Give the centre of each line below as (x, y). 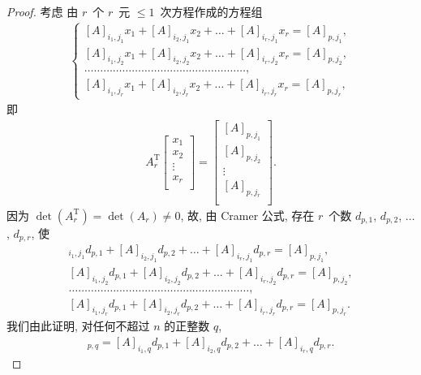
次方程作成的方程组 (211, 11)
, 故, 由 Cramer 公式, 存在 (247, 215)
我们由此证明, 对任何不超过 (78, 326)
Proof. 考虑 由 (43, 11)
